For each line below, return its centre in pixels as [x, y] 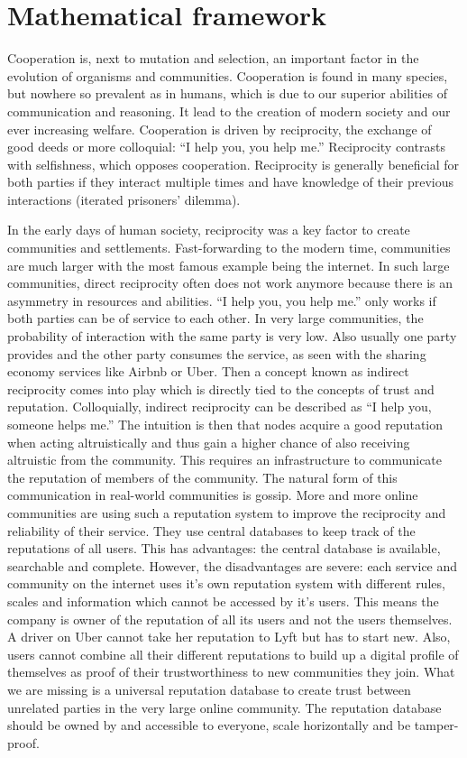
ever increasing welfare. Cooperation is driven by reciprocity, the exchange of [220, 129]
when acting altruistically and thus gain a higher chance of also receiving [209, 442]
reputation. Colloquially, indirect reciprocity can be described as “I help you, [220, 407]
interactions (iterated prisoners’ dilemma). [124, 199]
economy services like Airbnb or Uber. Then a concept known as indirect [208, 371]
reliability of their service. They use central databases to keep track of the [211, 530]
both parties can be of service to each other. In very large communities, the [215, 318]
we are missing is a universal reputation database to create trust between [209, 689]
